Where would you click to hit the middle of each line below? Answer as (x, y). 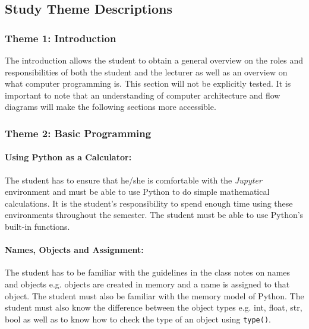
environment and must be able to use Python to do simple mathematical (137, 192)
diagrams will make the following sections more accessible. (111, 107)
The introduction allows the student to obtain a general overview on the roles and (154, 60)
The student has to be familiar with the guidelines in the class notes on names (148, 272)
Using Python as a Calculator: (68, 157)
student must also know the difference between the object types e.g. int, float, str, (154, 307)
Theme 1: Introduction (61, 38)
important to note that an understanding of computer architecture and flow (143, 95)
